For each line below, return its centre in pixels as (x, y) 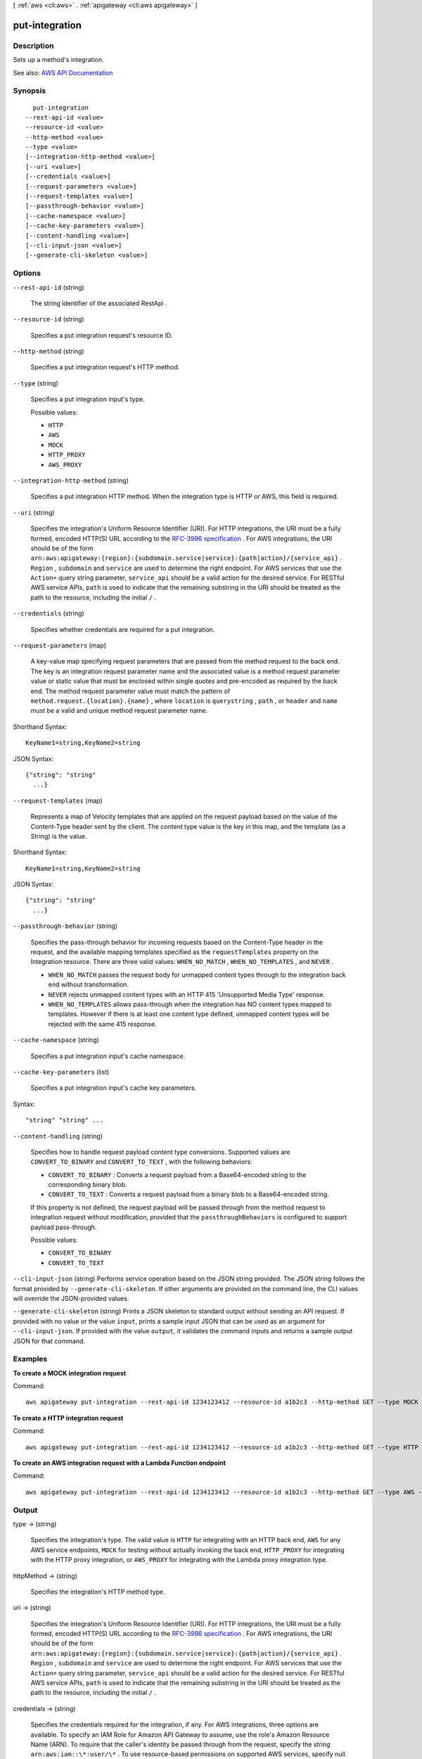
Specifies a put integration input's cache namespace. (108, 1056)
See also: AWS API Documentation (63, 72)
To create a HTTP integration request (68, 1418)
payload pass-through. (64, 1227)
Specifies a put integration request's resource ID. (102, 335)
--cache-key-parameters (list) (61, 1072)
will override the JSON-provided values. (71, 1298)
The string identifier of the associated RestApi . (99, 303)
